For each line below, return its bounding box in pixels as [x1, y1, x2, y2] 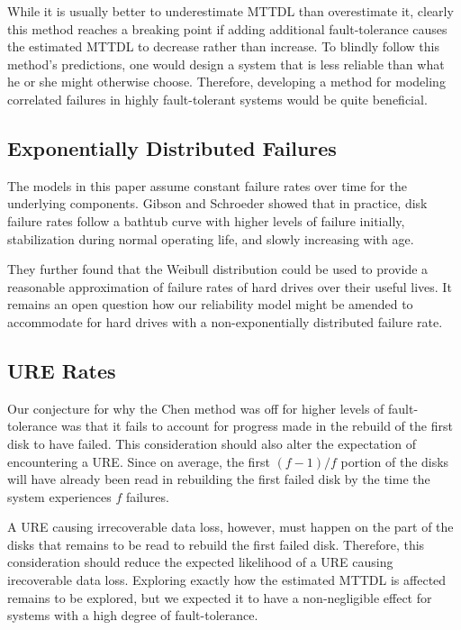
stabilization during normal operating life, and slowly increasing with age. [7, 229, 414, 248]
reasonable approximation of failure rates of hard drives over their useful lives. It [7, 277, 452, 296]
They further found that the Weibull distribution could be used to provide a [7, 260, 429, 278]
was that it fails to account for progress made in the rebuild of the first [60, 416, 453, 435]
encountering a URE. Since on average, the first [7, 452, 270, 470]
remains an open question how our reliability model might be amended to [7, 295, 413, 314]
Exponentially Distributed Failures [7, 133, 337, 161]
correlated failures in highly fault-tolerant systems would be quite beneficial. [7, 89, 428, 108]
